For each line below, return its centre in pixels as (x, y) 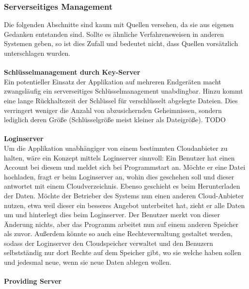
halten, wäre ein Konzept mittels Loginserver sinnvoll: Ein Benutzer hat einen (119, 157)
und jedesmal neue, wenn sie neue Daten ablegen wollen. (88, 262)
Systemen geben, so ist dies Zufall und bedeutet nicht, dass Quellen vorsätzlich (121, 43)
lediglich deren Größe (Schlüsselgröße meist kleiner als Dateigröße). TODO (115, 120)
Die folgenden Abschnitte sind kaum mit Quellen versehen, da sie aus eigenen (119, 24)
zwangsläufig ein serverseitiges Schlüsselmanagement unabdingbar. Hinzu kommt (124, 91)
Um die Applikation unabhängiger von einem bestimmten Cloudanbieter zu (116, 148)
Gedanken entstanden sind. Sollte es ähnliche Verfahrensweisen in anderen (114, 34)
